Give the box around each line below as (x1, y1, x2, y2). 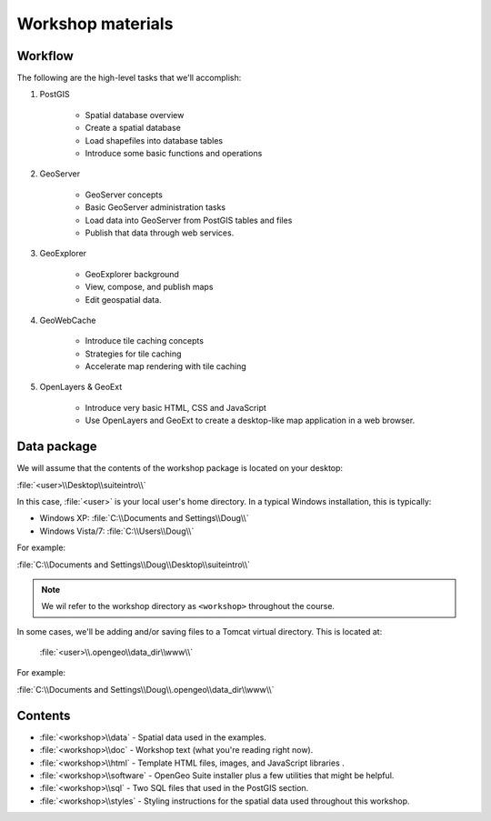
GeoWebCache (39, 315, 96, 325)
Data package (16, 439, 97, 455)
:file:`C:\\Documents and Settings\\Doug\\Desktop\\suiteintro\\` (16, 559, 250, 570)
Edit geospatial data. (85, 294, 163, 305)
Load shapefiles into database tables (85, 135, 223, 145)
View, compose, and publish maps (85, 282, 214, 293)
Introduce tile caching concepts (85, 335, 205, 346)
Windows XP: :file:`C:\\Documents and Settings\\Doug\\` (39, 513, 249, 524)
